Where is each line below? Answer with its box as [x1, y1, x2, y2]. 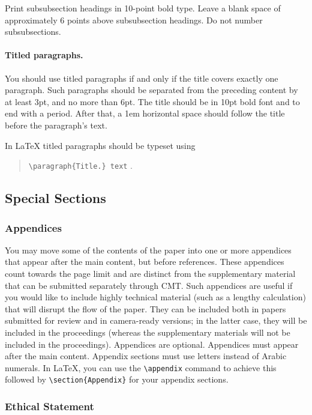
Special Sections [5, 189, 106, 207]
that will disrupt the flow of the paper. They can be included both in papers [5, 302, 286, 315]
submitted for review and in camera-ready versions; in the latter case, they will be [5, 314, 307, 327]
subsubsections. [5, 25, 61, 38]
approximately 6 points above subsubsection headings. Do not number [5, 13, 263, 26]
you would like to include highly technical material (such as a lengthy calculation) [5, 291, 306, 303]
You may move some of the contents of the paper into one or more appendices [5, 243, 292, 256]
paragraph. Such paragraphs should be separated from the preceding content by [5, 83, 298, 96]
